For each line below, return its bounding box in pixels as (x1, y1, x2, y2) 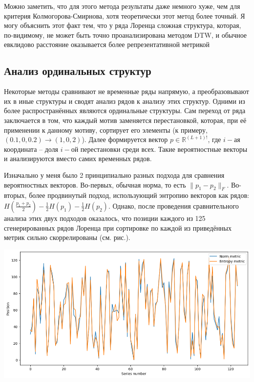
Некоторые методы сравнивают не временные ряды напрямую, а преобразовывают (4, 86, 249, 96)
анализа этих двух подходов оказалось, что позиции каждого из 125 (4, 213, 206, 223)
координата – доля (4, 143, 59, 154)
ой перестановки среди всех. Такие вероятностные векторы (71, 143, 248, 154)
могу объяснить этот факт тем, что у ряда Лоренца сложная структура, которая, (4, 20, 241, 30)
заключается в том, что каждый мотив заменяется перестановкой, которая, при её (4, 115, 247, 125)
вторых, (4, 190, 27, 200)
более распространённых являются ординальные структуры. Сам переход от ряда (4, 105, 246, 116)
